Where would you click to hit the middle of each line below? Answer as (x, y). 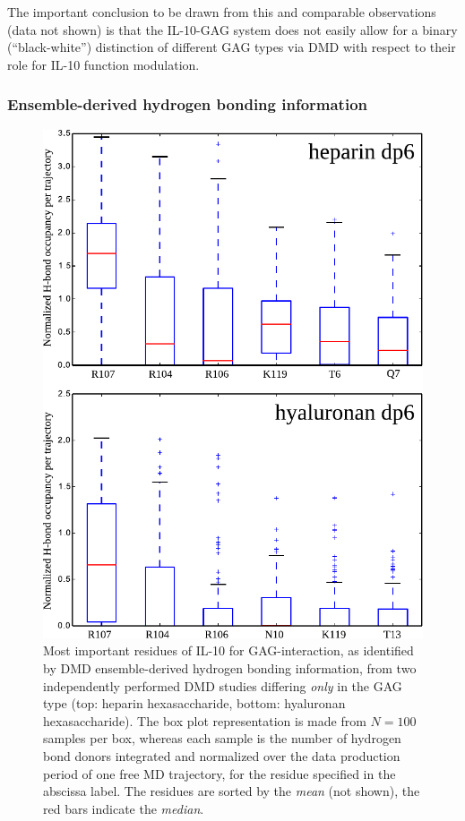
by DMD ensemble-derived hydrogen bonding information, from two (230, 667)
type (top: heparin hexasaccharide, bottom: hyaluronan (194, 703)
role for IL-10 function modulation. (103, 64)
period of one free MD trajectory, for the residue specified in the (220, 773)
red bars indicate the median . (124, 808)
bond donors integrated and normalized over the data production (222, 755)
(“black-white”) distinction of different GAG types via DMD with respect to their (232, 47)
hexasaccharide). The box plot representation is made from (205, 720)
